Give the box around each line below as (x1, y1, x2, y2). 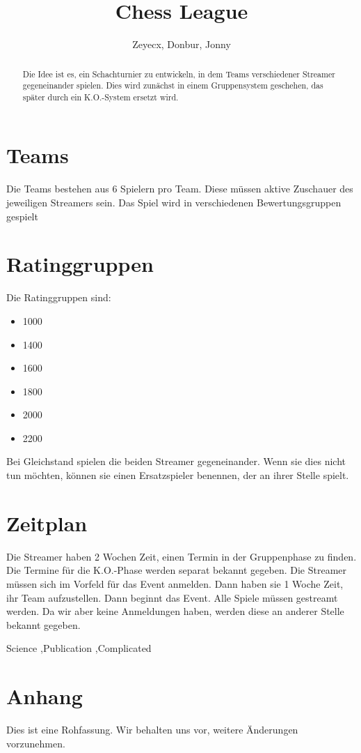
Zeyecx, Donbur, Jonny (132, 37, 231, 52)
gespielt (6, 208, 38, 223)
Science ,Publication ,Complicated (6, 641, 152, 655)
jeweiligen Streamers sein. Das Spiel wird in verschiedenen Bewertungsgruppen (6, 195, 342, 210)
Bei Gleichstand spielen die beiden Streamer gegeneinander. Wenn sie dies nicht (6, 454, 346, 469)
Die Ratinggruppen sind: (6, 290, 111, 305)
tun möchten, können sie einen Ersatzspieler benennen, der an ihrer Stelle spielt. (6, 468, 349, 482)
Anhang (6, 682, 83, 710)
